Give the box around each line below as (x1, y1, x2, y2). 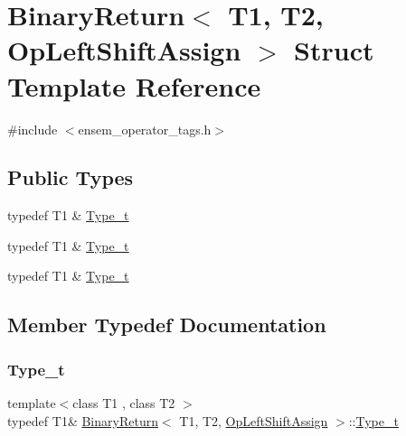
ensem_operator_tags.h (78, 119, 212, 138)
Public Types (7, 163, 134, 191)
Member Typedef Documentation (7, 311, 326, 339)
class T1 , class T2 (72, 394, 175, 413)
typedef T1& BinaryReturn (7, 411, 158, 430)
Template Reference (7, 67, 261, 104)
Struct (294, 32, 374, 69)
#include (7, 119, 58, 138)
